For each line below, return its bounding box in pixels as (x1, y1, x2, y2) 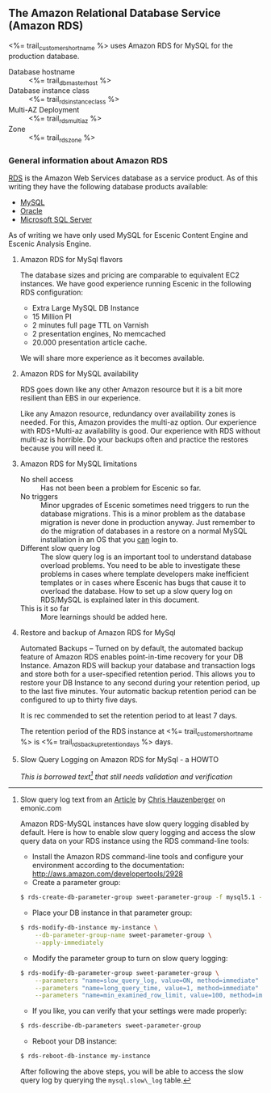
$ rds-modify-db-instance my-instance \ (19, 924, 158, 932)
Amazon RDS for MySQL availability (19, 369, 139, 379)
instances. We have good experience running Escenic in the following (19, 279, 252, 289)
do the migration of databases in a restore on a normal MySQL (40, 526, 248, 536)
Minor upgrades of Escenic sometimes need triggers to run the (40, 501, 250, 510)
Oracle (19, 206, 43, 216)
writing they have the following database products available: (8, 182, 208, 192)
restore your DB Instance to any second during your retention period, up (19, 678, 261, 688)
